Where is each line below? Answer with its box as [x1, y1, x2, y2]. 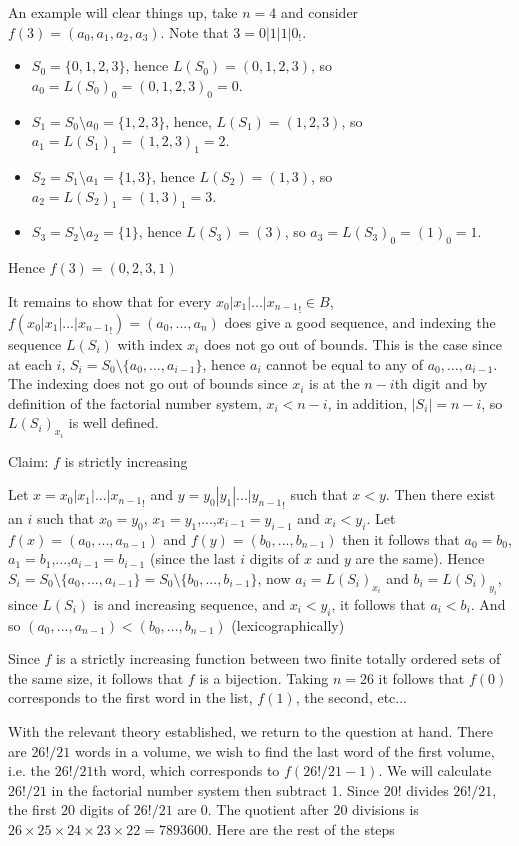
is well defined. [68, 412, 159, 433]
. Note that [160, 21, 229, 42]
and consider [280, 2, 359, 22]
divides [406, 779, 449, 800]
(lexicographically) [231, 614, 345, 635]
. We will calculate [378, 760, 492, 781]
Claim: [8, 450, 49, 471]
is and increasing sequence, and [93, 593, 285, 614]
